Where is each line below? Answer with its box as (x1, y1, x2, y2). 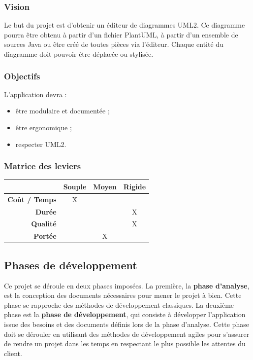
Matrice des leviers (4, 160, 81, 172)
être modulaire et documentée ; (15, 106, 110, 116)
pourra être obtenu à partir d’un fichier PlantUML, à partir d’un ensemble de (4, 29, 238, 39)
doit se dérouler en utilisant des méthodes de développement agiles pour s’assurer (4, 328, 250, 339)
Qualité (31, 218, 57, 229)
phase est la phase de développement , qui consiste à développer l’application (4, 309, 246, 320)
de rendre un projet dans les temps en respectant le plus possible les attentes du (4, 338, 246, 349)
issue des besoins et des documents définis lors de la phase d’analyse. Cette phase (4, 319, 249, 329)
